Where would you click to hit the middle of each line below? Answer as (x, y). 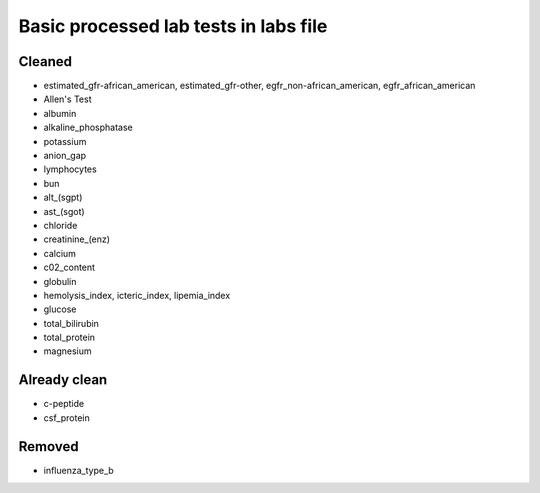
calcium (60, 253)
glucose (60, 309)
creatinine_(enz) (76, 239)
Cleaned (45, 61)
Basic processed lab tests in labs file (173, 26)
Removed (48, 446)
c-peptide (64, 404)
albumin (60, 113)
